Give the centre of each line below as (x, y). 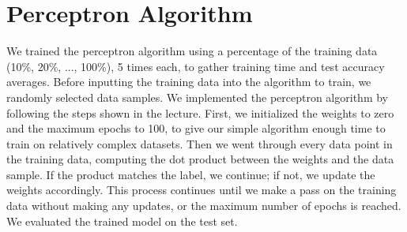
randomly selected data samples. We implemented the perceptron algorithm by (197, 97)
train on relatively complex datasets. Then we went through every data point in (200, 143)
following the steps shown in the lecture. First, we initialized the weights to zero (200, 112)
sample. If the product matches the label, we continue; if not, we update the (191, 174)
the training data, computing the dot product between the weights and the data (200, 159)
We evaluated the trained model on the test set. (122, 221)
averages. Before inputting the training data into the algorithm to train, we (189, 82)
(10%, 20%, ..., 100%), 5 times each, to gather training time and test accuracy (196, 66)
